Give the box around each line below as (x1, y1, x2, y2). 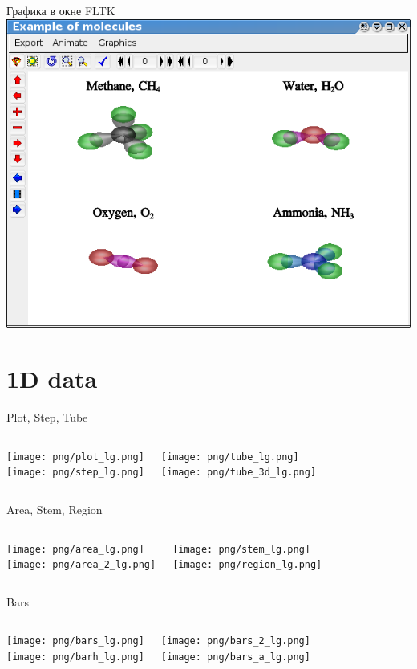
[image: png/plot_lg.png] (6, 451, 144, 463)
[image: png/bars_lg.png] (6, 635, 144, 647)
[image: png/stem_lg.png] (172, 543, 310, 555)
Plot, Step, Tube (6, 409, 88, 426)
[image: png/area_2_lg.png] (6, 559, 156, 571)
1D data (6, 362, 98, 395)
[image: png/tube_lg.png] (160, 451, 299, 463)
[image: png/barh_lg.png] (6, 651, 144, 663)
